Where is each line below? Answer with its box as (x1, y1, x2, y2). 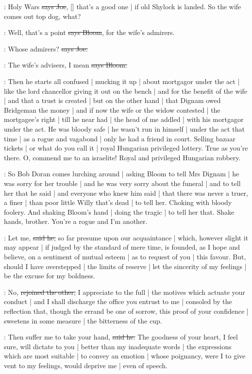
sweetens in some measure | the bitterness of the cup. (4, 315, 162, 325)
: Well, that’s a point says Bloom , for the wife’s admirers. (4, 27, 175, 37)
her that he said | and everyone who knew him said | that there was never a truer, (4, 187, 248, 198)
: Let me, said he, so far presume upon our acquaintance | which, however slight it (4, 232, 249, 242)
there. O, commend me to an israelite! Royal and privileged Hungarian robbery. (4, 152, 241, 162)
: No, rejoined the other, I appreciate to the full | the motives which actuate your (4, 287, 245, 297)
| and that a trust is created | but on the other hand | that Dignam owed (4, 95, 221, 105)
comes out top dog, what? (4, 11, 81, 21)
